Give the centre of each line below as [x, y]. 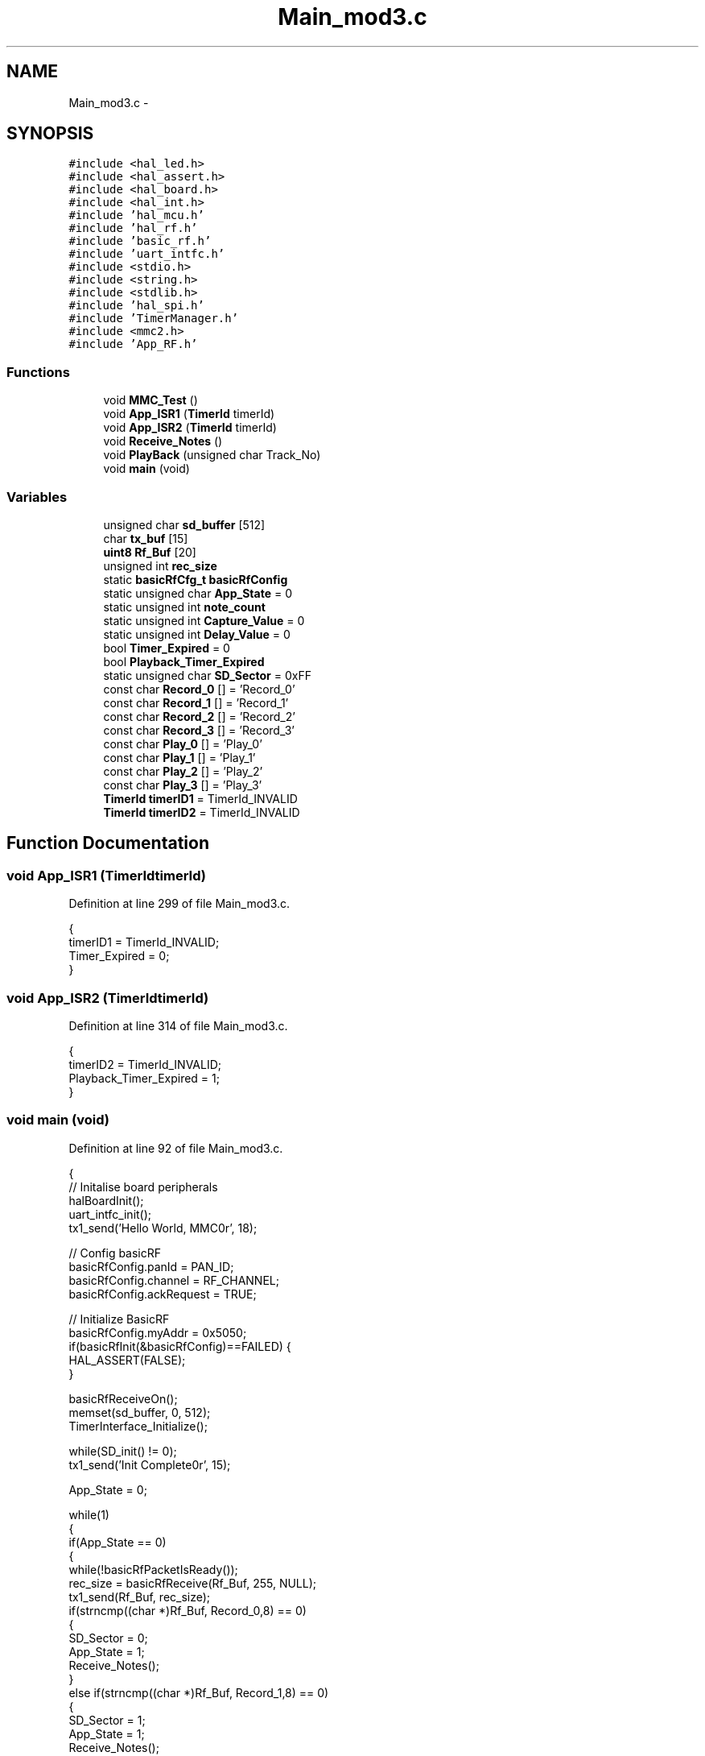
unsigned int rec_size [160, 565]
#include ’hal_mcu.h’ [136, 215]
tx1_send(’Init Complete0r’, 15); [150, 1464]
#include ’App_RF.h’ [133, 344]
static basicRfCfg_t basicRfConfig [196, 579]
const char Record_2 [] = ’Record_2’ [199, 716]
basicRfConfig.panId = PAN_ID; [151, 1266]
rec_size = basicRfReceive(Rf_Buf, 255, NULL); [193, 1583]
